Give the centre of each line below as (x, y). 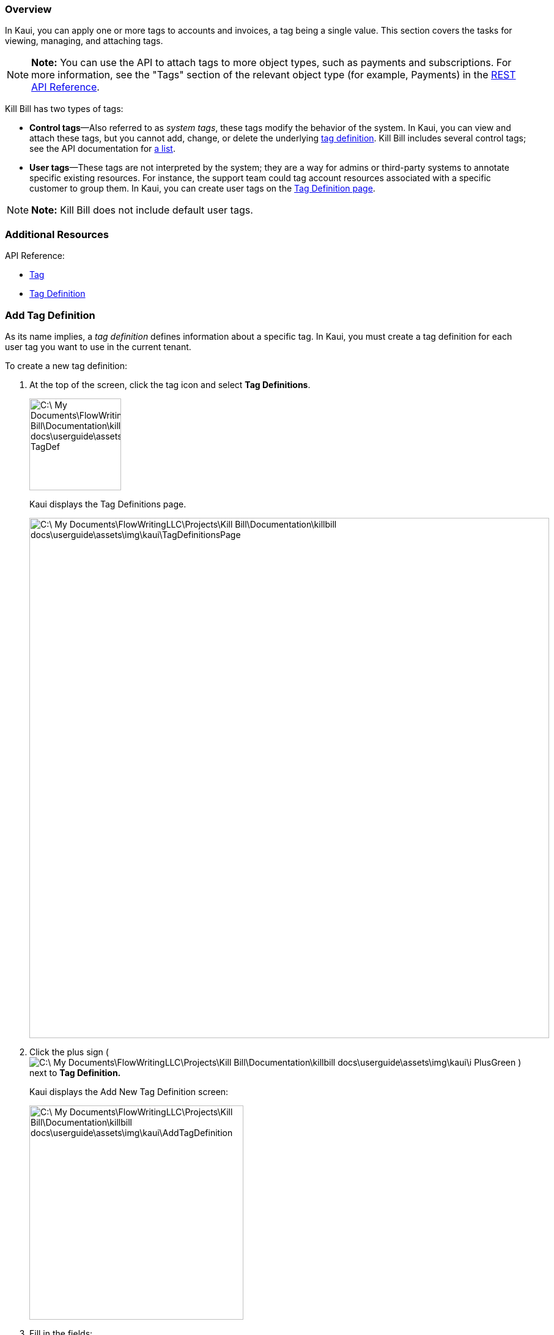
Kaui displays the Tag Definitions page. (108, 504)
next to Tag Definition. (75, 1072)
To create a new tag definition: (66, 365)
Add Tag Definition (50, 315)
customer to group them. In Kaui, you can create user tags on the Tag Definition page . (202, 189)
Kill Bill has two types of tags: (64, 109)
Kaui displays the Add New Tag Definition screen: (129, 1091)
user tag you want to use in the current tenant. (98, 346)
